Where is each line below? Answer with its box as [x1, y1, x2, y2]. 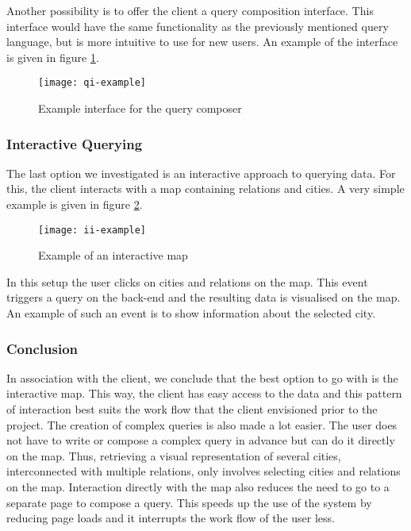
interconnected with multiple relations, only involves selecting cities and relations [6, 463, 401, 479]
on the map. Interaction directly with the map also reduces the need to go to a [6, 479, 390, 495]
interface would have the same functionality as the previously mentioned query [6, 17, 389, 34]
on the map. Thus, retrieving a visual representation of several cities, [6, 447, 341, 464]
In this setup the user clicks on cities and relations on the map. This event [6, 273, 368, 290]
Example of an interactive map [38, 247, 188, 264]
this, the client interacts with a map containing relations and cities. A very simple [6, 180, 405, 197]
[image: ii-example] [38, 224, 147, 236]
